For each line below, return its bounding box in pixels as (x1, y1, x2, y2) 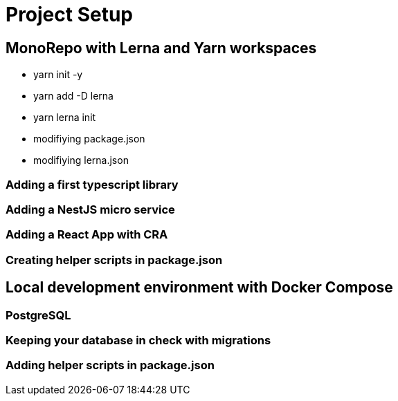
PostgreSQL (6, 308, 71, 322)
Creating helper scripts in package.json (6, 252, 223, 267)
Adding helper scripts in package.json (6, 358, 215, 373)
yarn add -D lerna (33, 90, 114, 102)
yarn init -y (33, 68, 83, 81)
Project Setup (6, 3, 134, 26)
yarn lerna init (33, 111, 96, 124)
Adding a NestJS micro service (6, 202, 175, 216)
